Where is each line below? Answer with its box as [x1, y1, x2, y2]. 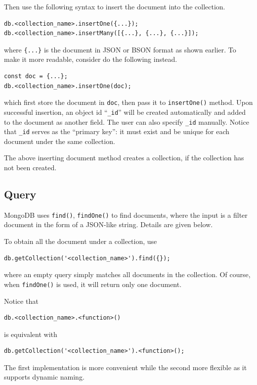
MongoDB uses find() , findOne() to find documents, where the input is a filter [4, 209, 248, 220]
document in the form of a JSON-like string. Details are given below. [4, 219, 213, 230]
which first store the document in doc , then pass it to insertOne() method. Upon [4, 97, 253, 107]
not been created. [4, 162, 57, 173]
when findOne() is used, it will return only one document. [4, 279, 182, 289]
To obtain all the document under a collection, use [4, 236, 157, 246]
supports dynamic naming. [4, 372, 85, 382]
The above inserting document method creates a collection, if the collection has [4, 152, 244, 163]
